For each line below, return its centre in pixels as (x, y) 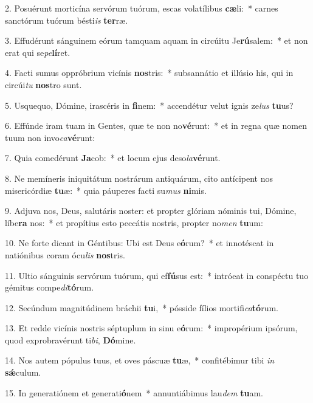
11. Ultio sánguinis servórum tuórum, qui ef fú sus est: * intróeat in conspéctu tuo (157, 275)
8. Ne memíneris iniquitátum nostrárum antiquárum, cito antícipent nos (139, 178)
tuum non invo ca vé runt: (50, 137)
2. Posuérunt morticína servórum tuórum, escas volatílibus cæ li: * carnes (142, 8)
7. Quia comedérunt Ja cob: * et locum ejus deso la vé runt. (113, 158)
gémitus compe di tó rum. (50, 287)
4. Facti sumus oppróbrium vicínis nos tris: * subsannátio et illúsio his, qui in (149, 73)
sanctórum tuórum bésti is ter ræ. (67, 20)
